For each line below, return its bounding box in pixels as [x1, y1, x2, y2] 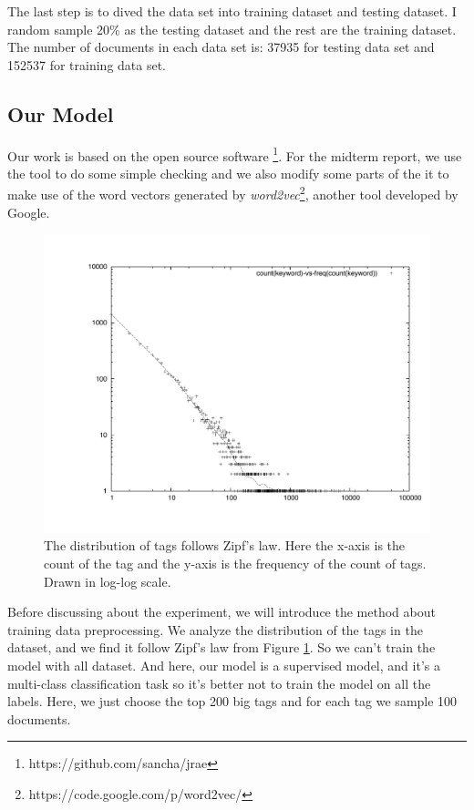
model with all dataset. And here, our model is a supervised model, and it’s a [7, 655, 440, 674]
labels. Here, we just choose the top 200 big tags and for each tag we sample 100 [7, 692, 458, 711]
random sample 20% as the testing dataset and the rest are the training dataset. [7, 19, 457, 38]
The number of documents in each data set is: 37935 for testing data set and [7, 37, 435, 56]
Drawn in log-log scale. [44, 571, 171, 590]
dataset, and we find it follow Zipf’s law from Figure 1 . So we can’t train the [7, 638, 436, 657]
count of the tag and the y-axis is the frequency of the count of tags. [44, 553, 427, 572]
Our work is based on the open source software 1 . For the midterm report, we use [7, 143, 462, 165]
